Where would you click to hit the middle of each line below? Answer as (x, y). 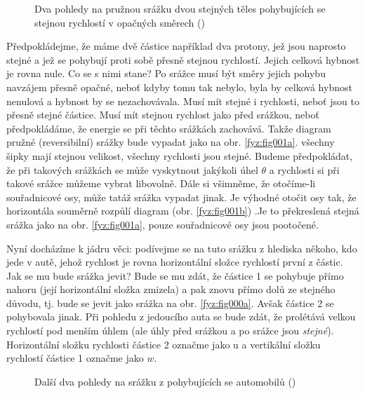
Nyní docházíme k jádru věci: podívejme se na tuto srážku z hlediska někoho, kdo (182, 248)
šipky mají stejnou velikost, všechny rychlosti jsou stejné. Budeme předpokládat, (180, 155)
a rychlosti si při (304, 169)
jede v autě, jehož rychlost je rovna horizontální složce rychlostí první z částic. (175, 262)
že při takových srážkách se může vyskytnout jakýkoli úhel (132, 169)
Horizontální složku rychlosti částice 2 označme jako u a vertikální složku (164, 344)
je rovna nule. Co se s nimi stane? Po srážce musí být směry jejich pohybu (166, 73)
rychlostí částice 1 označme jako (75, 358)
